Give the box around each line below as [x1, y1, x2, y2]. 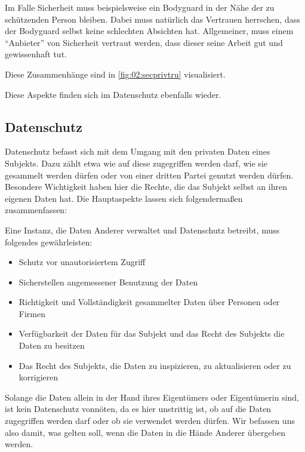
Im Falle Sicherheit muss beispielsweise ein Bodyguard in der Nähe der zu [5, 1, 275, 13]
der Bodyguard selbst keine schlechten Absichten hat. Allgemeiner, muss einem [5, 24, 294, 37]
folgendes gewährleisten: [5, 235, 93, 248]
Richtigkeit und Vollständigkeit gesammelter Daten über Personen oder [19, 296, 280, 308]
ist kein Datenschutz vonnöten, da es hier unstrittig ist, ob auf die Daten [5, 402, 272, 415]
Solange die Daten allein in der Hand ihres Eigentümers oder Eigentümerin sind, [5, 390, 299, 403]
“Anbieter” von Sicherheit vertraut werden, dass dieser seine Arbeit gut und [5, 36, 283, 48]
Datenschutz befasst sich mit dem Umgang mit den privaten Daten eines [5, 145, 270, 158]
